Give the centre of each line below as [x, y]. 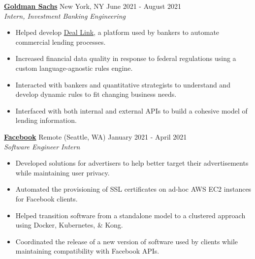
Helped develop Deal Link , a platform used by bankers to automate [117, 32]
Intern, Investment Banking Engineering [65, 15]
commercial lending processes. [61, 42]
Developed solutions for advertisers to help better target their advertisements [132, 163]
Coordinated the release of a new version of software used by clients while [127, 241]
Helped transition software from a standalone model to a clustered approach [130, 215]
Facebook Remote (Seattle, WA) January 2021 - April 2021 [96, 136]
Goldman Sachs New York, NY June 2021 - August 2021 [93, 6]
